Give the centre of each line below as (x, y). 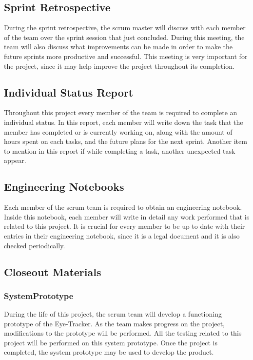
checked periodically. (35, 245)
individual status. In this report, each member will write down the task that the (124, 122)
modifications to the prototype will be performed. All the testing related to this (123, 333)
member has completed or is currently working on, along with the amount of (118, 131)
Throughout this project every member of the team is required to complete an (121, 112)
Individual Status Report (69, 92)
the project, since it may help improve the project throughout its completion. (119, 66)
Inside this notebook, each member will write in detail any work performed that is (127, 216)
